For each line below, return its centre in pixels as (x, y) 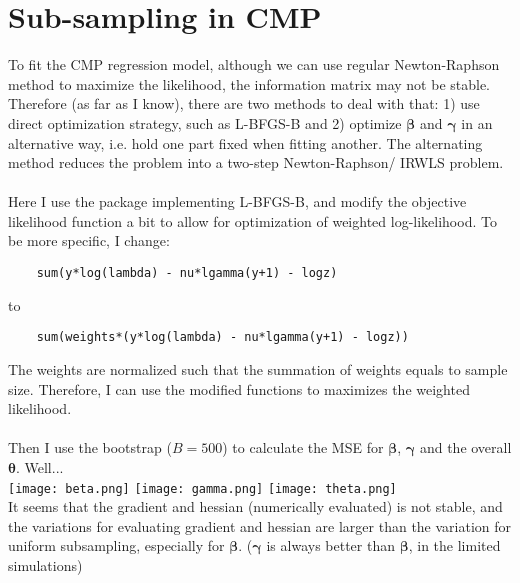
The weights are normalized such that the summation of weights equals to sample (258, 368)
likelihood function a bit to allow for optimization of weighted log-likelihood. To (252, 220)
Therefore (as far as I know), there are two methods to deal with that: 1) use (244, 103)
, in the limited (454, 545)
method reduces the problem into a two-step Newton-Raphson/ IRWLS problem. (256, 162)
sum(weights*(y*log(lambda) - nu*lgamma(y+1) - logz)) (222, 337)
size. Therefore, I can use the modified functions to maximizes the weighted (239, 388)
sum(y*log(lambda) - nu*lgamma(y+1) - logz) (187, 273)
